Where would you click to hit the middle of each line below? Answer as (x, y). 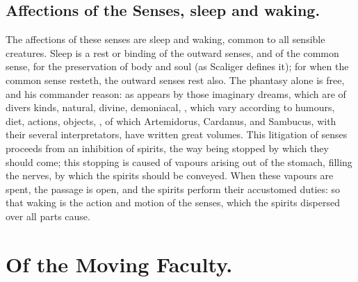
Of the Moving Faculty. (119, 264)
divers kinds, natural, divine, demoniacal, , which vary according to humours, (170, 107)
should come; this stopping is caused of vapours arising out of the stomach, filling (179, 161)
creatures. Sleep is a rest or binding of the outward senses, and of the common (172, 52)
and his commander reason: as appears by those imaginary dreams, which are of (176, 93)
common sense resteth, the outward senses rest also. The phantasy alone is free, (175, 80)
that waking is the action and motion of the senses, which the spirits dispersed (173, 202)
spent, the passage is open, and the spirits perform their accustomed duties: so (173, 189)
